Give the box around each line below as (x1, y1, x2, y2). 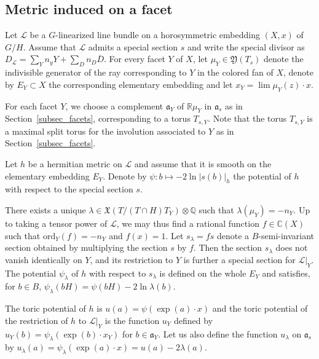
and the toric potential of (212, 302, 308, 315)
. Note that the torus (208, 112, 287, 125)
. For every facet (104, 52, 165, 65)
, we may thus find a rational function (116, 217, 259, 229)
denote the (264, 52, 304, 65)
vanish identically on (5, 253, 82, 266)
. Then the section (193, 241, 262, 254)
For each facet (5, 99, 58, 112)
